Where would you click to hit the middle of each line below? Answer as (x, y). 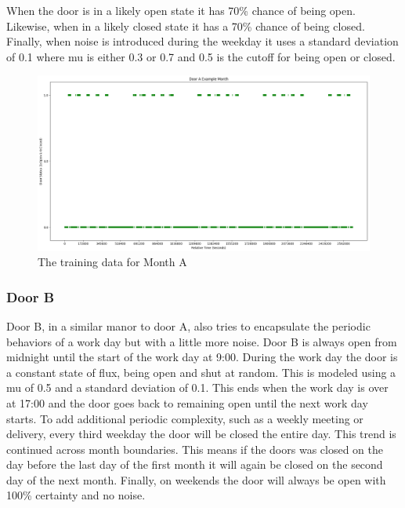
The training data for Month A (112, 262)
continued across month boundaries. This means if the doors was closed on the (195, 449)
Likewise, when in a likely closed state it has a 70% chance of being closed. (186, 26)
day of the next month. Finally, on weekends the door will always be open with (196, 479)
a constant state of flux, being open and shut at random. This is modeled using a (201, 372)
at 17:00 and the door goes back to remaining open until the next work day (187, 402)
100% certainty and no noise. (76, 495)
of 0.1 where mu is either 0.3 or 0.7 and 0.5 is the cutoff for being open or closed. (201, 56)
